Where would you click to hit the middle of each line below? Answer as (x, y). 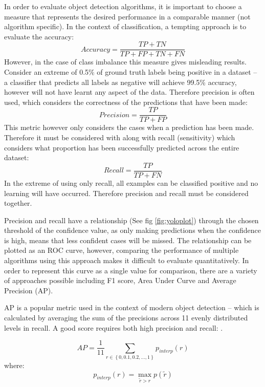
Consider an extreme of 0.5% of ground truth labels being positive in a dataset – (131, 72)
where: (14, 365)
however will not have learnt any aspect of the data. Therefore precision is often (129, 92)
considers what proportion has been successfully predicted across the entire (122, 147)
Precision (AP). (29, 290)
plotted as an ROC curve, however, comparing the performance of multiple (122, 250)
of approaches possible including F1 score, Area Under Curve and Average (120, 280)
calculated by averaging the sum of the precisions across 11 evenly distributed (126, 318)
